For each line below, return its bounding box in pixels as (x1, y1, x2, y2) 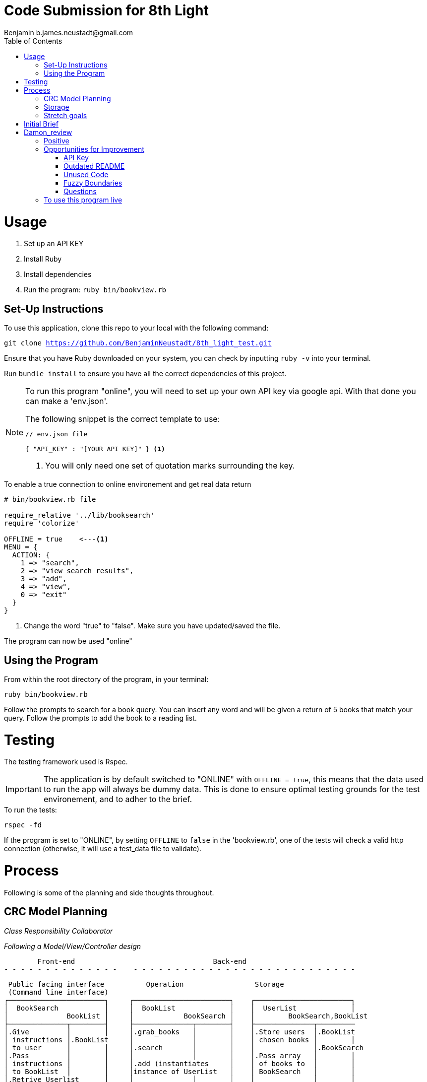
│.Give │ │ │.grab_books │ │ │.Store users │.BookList (4, 1027, 356, 1036)
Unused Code (63, 170, 109, 179)
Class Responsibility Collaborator (4, 926, 113, 935)
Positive (44, 136, 69, 145)
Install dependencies (24, 270, 92, 279)
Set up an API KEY (24, 239, 84, 248)
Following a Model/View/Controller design (4, 942, 141, 950)
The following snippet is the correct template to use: (25, 414, 220, 424)
